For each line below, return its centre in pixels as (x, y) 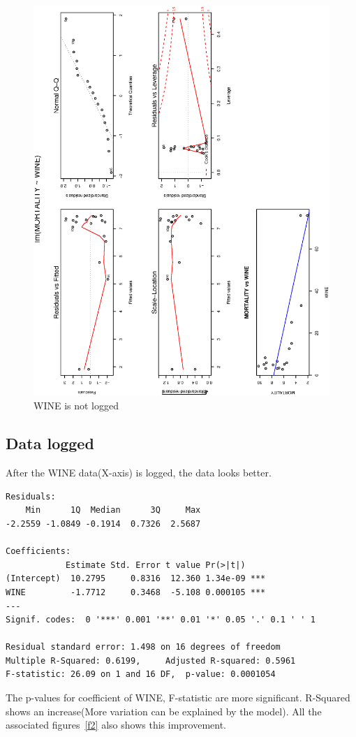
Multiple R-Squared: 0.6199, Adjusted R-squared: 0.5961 (151, 661)
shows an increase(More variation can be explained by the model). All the (164, 711)
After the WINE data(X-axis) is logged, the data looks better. (139, 473)
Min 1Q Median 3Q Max (113, 510)
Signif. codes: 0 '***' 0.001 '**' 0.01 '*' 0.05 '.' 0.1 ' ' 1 (161, 620)
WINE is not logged (76, 406)
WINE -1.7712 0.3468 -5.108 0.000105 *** (136, 592)
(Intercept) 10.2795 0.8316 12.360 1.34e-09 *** (136, 579)
